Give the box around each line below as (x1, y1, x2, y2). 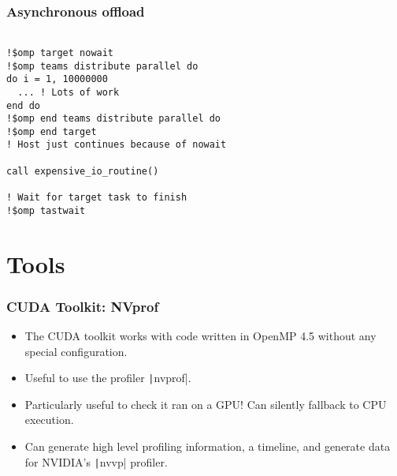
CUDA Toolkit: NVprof (6, 296, 159, 316)
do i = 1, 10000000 (6, 73, 108, 85)
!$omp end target (6, 126, 97, 137)
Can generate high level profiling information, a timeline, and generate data (24, 438, 391, 455)
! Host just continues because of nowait (6, 139, 227, 151)
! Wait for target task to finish (6, 192, 187, 204)
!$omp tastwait (6, 204, 86, 216)
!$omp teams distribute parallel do (6, 60, 198, 72)
